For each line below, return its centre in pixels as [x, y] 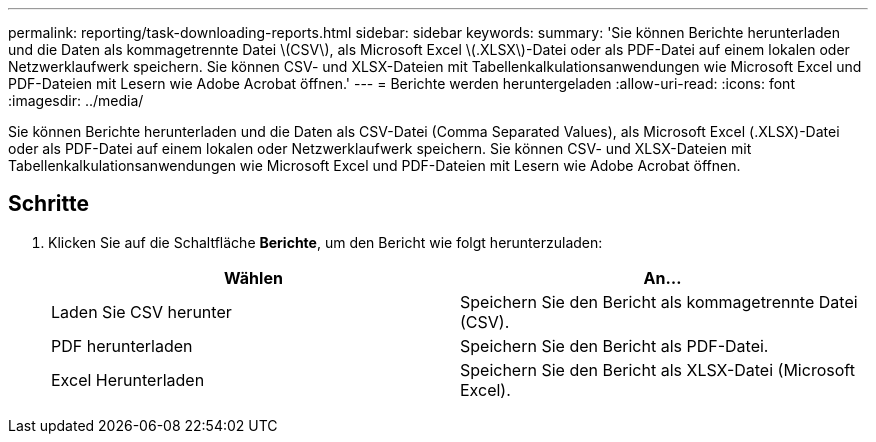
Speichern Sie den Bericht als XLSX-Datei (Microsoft [657, 369]
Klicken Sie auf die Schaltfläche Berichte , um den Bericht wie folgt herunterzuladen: [325, 242]
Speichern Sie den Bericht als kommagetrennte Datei [659, 301]
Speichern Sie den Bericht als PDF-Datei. [614, 345]
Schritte [48, 204]
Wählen [253, 277]
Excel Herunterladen [128, 379]
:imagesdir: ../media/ [76, 100]
